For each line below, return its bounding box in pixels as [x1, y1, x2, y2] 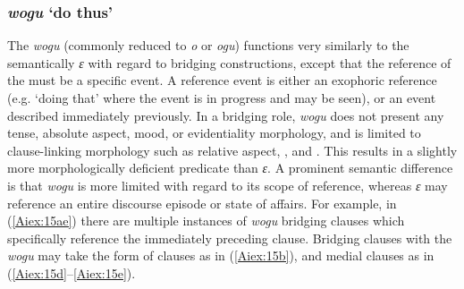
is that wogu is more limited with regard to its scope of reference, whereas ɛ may [7, 175, 448, 194]
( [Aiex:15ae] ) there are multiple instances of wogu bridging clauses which [7, 211, 405, 230]
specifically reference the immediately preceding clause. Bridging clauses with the [7, 228, 452, 247]
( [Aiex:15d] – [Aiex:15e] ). [7, 263, 136, 282]
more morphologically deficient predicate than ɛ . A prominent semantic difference [7, 158, 453, 177]
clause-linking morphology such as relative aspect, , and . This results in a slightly [7, 140, 458, 159]
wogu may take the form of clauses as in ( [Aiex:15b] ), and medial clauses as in [7, 246, 434, 265]
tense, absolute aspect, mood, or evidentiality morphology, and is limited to [7, 123, 421, 142]
